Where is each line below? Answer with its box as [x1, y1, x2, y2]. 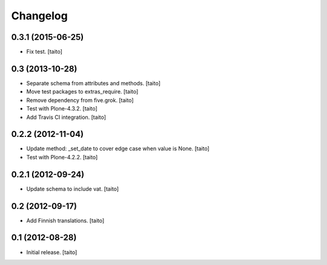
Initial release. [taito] [26, 248, 78, 256]
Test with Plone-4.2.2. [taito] [26, 153, 98, 161]
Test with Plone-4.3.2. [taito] [26, 105, 98, 112]
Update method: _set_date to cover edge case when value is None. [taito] [26, 145, 210, 152]
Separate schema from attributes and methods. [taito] [26, 79, 160, 87]
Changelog [11, 9, 68, 22]
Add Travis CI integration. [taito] [26, 113, 106, 121]
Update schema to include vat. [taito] [26, 185, 119, 193]
